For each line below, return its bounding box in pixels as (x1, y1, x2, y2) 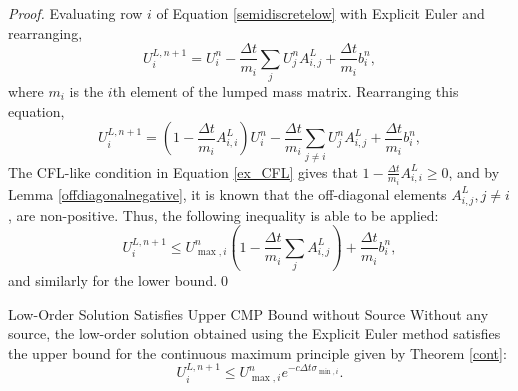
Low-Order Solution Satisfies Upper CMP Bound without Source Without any (8, 303, 489, 324)
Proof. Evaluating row (8, 3, 143, 23)
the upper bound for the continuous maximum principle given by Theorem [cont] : (8, 342, 507, 363)
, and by (448, 161, 500, 182)
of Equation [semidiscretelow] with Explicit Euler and (156, 3, 485, 23)
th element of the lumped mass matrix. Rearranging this (112, 80, 459, 101)
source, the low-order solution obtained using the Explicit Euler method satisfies (8, 323, 501, 344)
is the (69, 80, 104, 101)
